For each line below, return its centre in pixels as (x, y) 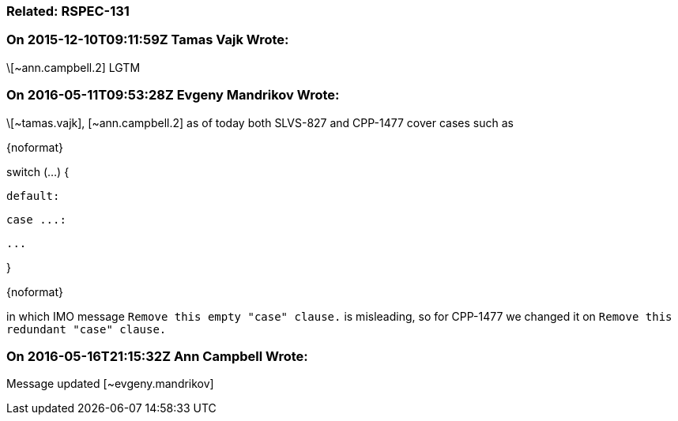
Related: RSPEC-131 (68, 11)
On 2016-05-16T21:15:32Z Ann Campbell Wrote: (157, 356)
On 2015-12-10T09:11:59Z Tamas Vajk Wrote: (148, 40)
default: (33, 195)
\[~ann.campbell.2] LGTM (73, 67)
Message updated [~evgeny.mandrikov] (110, 384)
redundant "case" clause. (87, 329)
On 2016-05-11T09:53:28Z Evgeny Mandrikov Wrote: (173, 95)
